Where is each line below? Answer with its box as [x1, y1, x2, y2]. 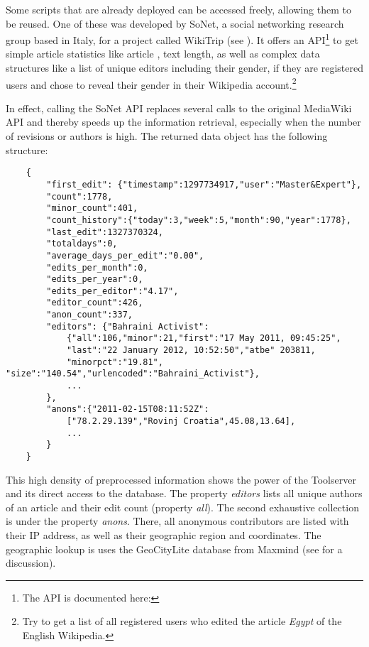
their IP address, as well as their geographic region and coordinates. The [6, 528, 321, 543]
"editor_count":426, [46, 298, 143, 308]
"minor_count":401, [46, 203, 138, 214]
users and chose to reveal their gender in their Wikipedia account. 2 [6, 75, 297, 92]
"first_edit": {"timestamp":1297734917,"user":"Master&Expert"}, [46, 179, 362, 190]
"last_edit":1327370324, [46, 227, 163, 237]
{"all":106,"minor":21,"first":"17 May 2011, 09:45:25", [66, 333, 341, 344]
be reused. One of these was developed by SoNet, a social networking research [6, 16, 344, 31]
